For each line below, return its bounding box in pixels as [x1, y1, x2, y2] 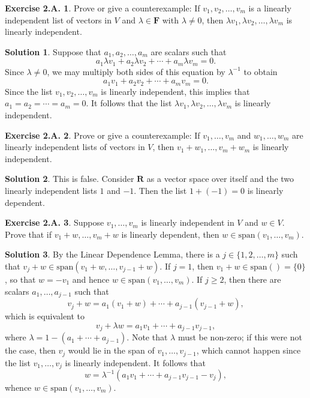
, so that [5, 273, 36, 285]
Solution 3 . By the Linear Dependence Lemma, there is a [5, 248, 220, 261]
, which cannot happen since [196, 344, 301, 357]
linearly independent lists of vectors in [5, 140, 145, 153]
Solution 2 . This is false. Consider [5, 172, 134, 185]
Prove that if [5, 228, 52, 240]
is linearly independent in [141, 216, 234, 229]
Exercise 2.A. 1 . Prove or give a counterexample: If [5, 2, 200, 14]
